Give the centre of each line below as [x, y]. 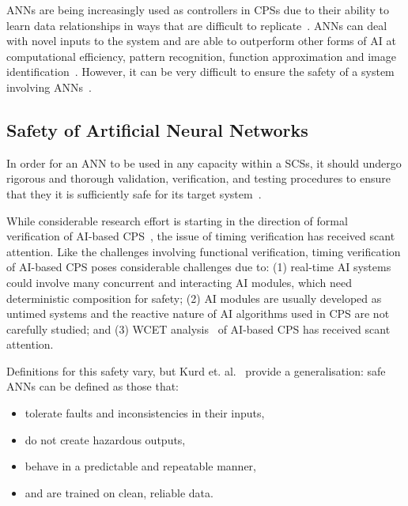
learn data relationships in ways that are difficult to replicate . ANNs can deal [197, 25]
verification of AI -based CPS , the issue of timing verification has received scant [201, 236]
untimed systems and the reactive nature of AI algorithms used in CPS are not [198, 313]
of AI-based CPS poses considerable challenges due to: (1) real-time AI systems [199, 267]
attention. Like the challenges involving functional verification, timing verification [204, 251]
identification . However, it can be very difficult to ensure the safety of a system [200, 72]
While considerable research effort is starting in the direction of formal [177, 220]
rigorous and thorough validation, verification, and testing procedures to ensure [198, 178]
